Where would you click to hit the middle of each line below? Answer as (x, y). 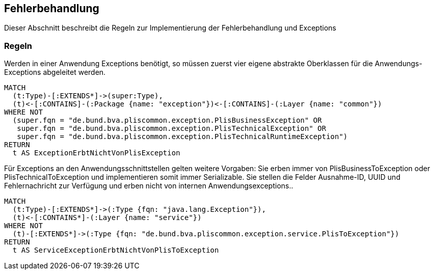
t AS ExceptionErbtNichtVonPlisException (96, 153)
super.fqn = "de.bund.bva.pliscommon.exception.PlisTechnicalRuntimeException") (182, 137)
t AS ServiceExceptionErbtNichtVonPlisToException (116, 250)
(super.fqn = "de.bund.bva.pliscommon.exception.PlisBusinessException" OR (167, 120)
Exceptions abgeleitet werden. (55, 72)
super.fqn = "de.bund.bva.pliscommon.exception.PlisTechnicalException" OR (172, 129)
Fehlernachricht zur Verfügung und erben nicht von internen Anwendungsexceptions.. (149, 186)
